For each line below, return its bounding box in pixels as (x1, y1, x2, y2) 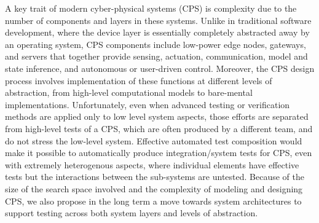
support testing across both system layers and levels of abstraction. (5, 206, 258, 219)
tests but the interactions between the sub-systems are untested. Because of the (5, 170, 304, 183)
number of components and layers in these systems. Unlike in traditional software (5, 14, 312, 26)
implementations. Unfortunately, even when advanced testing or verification (5, 98, 290, 111)
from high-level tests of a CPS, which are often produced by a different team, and (5, 122, 313, 135)
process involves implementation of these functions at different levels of (5, 74, 272, 87)
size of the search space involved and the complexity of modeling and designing (5, 182, 303, 195)
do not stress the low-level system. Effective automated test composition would (5, 134, 302, 147)
